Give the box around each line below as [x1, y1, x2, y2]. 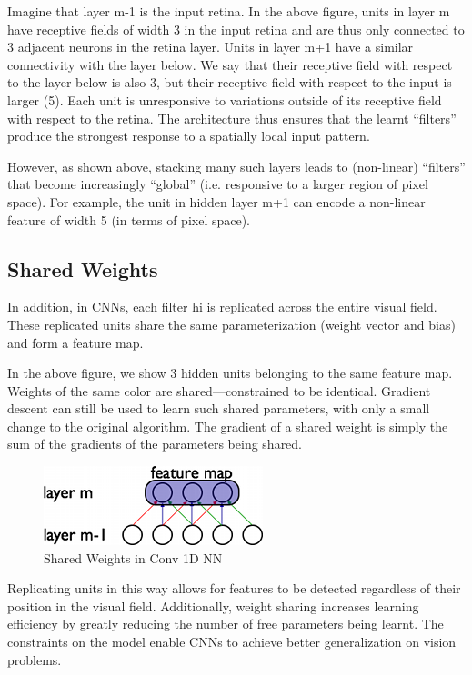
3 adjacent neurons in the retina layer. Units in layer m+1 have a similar [7, 37, 414, 56]
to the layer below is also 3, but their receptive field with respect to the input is [7, 73, 452, 92]
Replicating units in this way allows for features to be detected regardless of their [7, 579, 461, 598]
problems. [7, 650, 62, 669]
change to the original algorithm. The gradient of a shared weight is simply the [7, 416, 448, 435]
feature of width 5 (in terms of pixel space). [7, 210, 251, 229]
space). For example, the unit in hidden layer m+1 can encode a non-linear [7, 192, 426, 211]
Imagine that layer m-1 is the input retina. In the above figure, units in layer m [7, 2, 450, 20]
